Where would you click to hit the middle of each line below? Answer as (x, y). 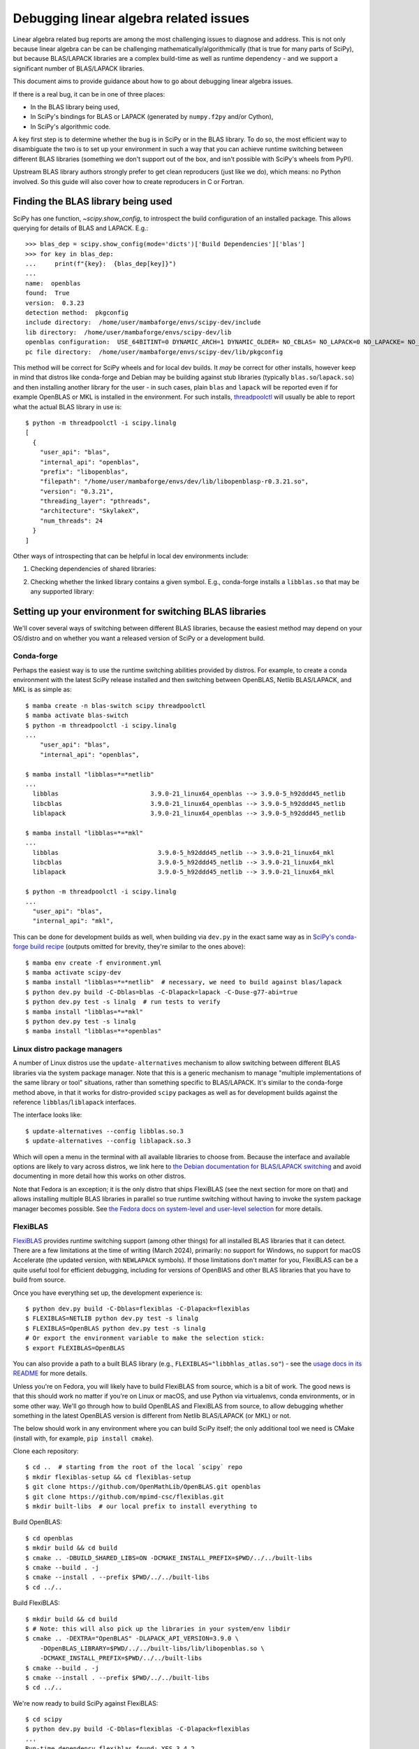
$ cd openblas (49, 1538)
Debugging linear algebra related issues (131, 18)
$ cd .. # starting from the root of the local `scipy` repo (134, 1467)
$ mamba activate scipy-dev (73, 972)
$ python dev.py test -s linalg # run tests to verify (123, 1002)
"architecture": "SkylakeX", (89, 511)
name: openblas (53, 283)
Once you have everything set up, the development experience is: (108, 1293)
